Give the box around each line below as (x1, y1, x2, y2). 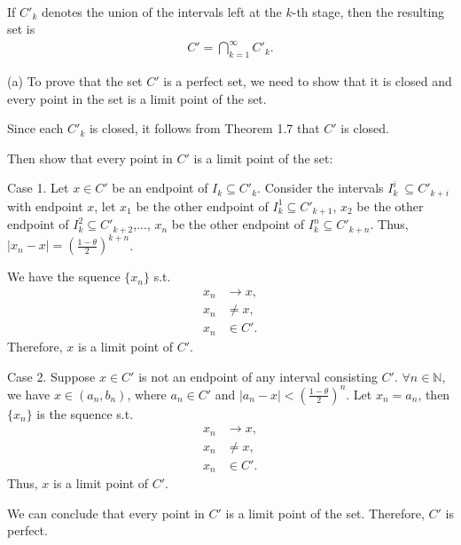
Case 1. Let (7, 178, 69, 197)
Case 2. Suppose (7, 367, 96, 385)
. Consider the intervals (257, 178, 384, 197)
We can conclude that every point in (7, 503, 205, 522)
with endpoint (7, 196, 83, 215)
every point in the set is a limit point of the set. (7, 89, 267, 107)
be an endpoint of (112, 178, 208, 197)
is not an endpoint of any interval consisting (138, 367, 378, 385)
